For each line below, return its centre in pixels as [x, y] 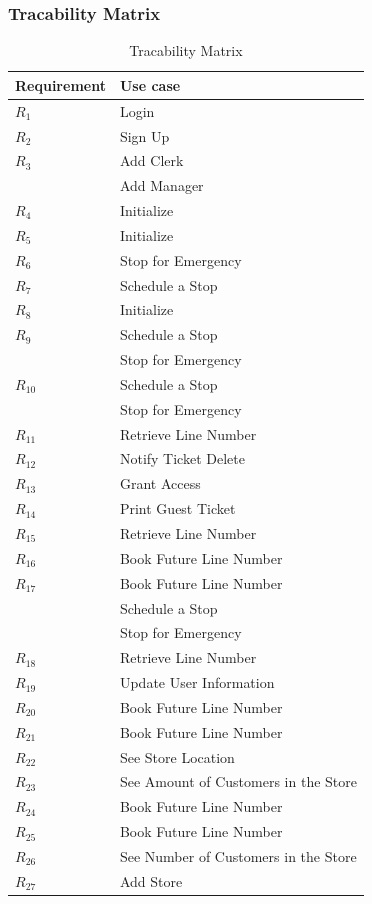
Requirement [60, 84]
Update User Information [197, 682]
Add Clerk [151, 160]
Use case [150, 84]
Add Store [151, 880]
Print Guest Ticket [177, 508]
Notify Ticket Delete [182, 458]
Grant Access [160, 483]
